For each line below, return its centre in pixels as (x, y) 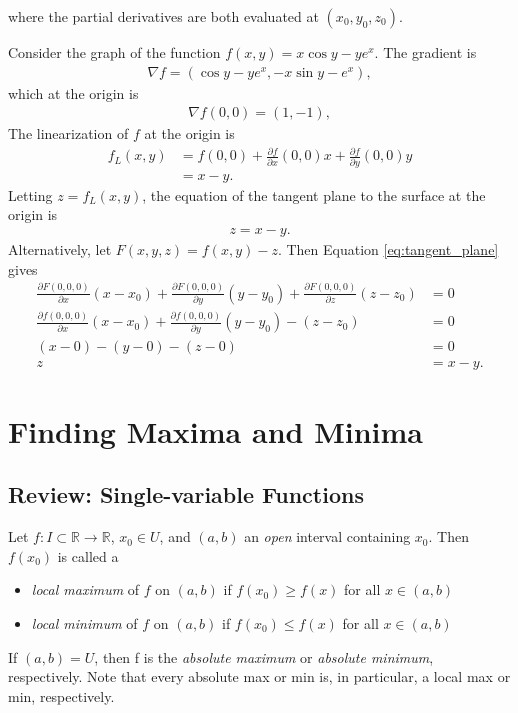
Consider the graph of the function (114, 52)
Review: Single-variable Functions (186, 494)
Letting (30, 194)
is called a (88, 555)
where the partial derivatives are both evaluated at (163, 16)
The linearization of (68, 133)
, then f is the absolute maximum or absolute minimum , (264, 656)
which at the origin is (73, 92)
